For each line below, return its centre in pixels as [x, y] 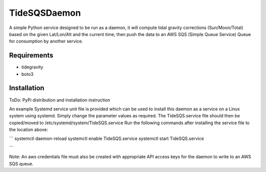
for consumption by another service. [46, 41]
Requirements [31, 55]
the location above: [29, 130]
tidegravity [33, 67]
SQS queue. [21, 164]
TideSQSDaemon [45, 13]
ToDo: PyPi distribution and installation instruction [60, 100]
